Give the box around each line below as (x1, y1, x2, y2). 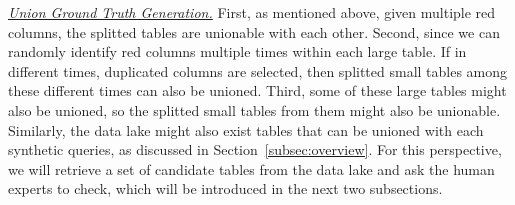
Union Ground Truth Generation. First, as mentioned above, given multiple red (8, 2, 496, 22)
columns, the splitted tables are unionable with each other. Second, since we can (8, 21, 500, 42)
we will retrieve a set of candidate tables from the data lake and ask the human (8, 158, 495, 179)
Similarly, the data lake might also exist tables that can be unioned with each (8, 119, 484, 140)
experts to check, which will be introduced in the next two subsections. (8, 178, 443, 199)
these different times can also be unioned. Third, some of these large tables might (8, 80, 507, 101)
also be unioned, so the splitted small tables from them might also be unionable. (8, 99, 501, 120)
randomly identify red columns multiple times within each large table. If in (8, 41, 467, 62)
